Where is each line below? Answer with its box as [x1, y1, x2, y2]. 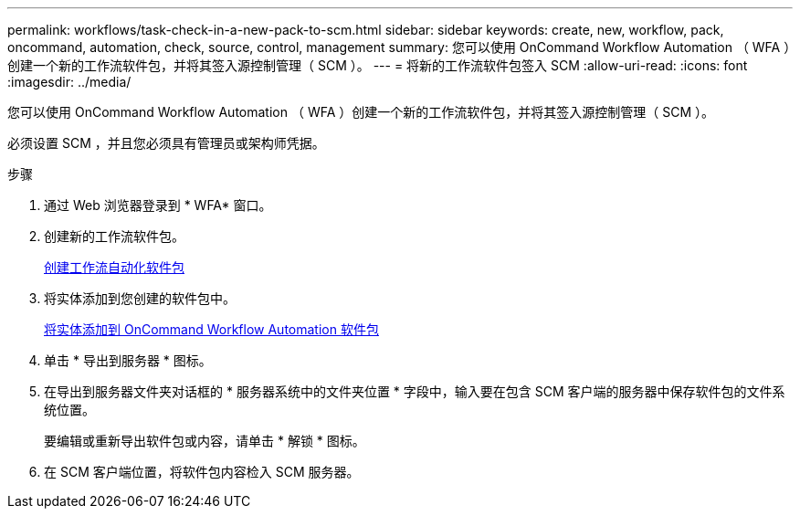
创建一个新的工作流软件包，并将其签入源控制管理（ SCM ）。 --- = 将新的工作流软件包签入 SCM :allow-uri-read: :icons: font [7, 58, 748, 73]
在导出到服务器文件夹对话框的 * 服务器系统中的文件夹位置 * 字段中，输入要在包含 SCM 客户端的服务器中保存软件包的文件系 [44, 384, 785, 399]
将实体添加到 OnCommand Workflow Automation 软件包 [44, 321, 379, 337]
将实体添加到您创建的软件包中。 [44, 290, 236, 306]
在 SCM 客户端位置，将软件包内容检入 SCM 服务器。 [44, 464, 360, 479]
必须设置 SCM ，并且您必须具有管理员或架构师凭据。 [7, 135, 325, 151]
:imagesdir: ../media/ [7, 74, 132, 90]
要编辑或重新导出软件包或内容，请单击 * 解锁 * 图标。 [44, 433, 365, 448]
